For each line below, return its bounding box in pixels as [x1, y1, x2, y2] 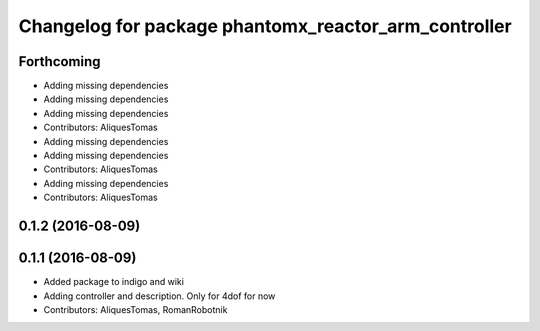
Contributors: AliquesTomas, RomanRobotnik [43, 303, 228, 315]
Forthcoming [18, 53, 101, 70]
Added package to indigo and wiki [43, 276, 185, 288]
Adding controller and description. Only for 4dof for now [43, 290, 276, 302]
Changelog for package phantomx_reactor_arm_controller [18, 15, 512, 37]
